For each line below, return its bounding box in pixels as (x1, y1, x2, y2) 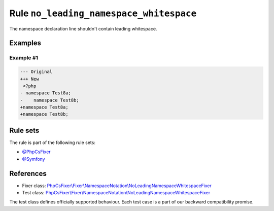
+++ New (20, 76, 39, 82)
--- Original (20, 69, 53, 75)
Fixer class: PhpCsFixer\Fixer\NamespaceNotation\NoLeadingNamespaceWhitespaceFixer (22, 183, 212, 189)
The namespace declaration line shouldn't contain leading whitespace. (9, 25, 157, 31)
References (9, 169, 47, 178)
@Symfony (22, 156, 45, 162)
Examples (9, 39, 42, 48)
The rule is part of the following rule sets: (9, 139, 96, 146)
